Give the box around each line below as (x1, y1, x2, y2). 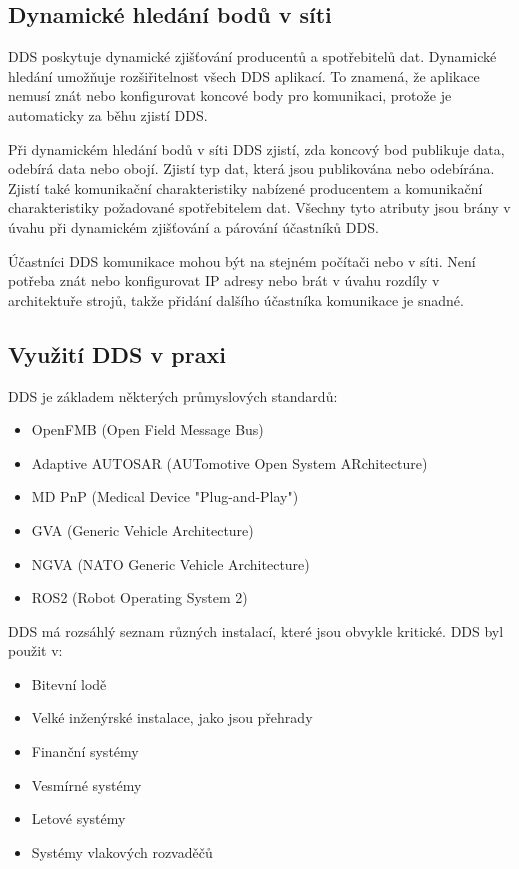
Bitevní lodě (31, 673, 107, 694)
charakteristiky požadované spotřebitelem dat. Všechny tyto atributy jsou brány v (8, 197, 511, 218)
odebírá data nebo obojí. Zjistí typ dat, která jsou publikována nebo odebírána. (8, 158, 495, 179)
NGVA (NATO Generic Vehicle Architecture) (31, 553, 310, 574)
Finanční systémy (31, 741, 139, 762)
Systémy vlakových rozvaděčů (31, 841, 213, 862)
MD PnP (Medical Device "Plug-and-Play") (31, 486, 299, 507)
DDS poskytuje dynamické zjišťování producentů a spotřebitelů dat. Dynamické (8, 46, 497, 67)
